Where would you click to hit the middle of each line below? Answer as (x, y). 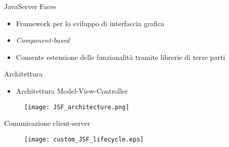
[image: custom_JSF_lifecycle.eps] (84, 139)
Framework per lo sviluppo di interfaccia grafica (90, 23)
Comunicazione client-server (47, 123)
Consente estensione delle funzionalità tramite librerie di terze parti (121, 57)
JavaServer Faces (30, 6)
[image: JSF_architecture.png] (77, 107)
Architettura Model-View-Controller (72, 90)
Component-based (43, 40)
